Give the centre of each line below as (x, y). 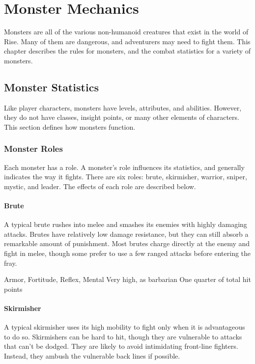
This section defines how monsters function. (70, 126)
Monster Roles (33, 149)
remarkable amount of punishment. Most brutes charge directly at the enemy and (127, 243)
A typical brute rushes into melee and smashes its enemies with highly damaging (126, 224)
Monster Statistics (51, 87)
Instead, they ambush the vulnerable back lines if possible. (92, 356)
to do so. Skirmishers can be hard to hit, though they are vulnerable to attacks (123, 336)
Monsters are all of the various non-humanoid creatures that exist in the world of (126, 32)
